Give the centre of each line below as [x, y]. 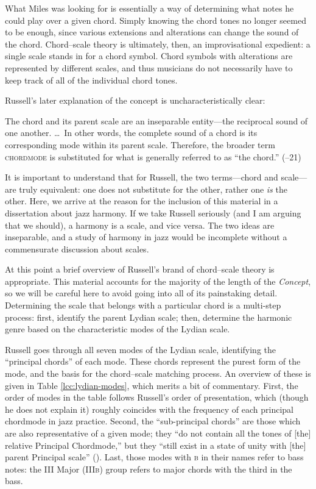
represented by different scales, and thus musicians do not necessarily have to [149, 67]
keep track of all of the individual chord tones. [91, 80]
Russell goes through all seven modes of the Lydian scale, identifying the [140, 349]
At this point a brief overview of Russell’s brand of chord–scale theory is [140, 269]
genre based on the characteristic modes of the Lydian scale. [118, 329]
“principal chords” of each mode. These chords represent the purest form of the [153, 361]
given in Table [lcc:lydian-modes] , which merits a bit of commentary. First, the [152, 385]
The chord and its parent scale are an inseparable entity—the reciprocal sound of [156, 120]
